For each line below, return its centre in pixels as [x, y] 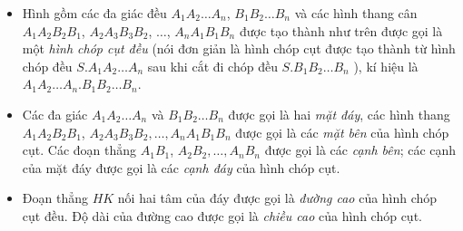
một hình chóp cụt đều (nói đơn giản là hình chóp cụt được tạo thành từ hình [239, 48]
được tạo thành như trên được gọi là [341, 30]
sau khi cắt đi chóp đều [212, 66]
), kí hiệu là [386, 66]
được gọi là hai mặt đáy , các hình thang [339, 114]
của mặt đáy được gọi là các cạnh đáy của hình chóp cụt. [181, 167]
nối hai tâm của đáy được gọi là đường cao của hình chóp [277, 198]
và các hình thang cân [356, 13]
